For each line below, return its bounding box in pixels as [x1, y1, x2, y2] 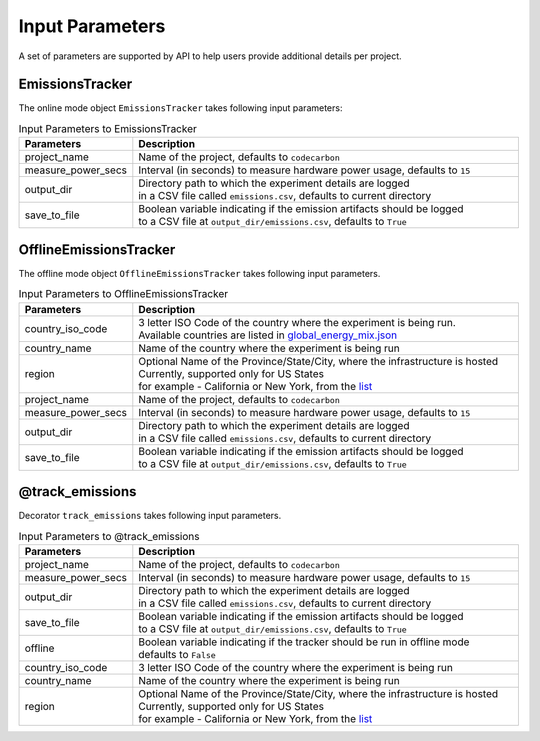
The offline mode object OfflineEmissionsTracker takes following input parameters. [18, 267, 381, 279]
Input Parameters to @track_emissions [18, 529, 200, 543]
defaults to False [138, 647, 217, 661]
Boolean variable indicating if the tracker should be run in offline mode [138, 635, 470, 649]
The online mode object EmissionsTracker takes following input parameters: [18, 102, 343, 114]
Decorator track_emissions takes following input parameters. [18, 510, 282, 522]
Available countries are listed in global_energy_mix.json [138, 328, 398, 342]
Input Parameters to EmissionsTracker [18, 122, 197, 136]
